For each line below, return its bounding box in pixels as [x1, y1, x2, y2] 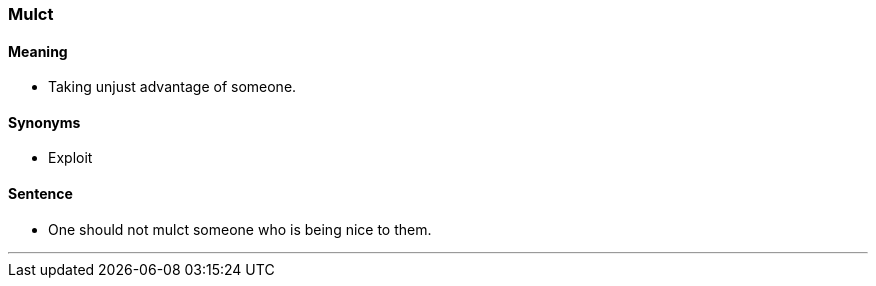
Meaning [8, 42, 68, 60]
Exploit [48, 149, 93, 167]
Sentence [8, 185, 73, 203]
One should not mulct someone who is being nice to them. [48, 220, 432, 238]
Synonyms [8, 113, 81, 131]
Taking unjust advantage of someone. [48, 78, 297, 96]
